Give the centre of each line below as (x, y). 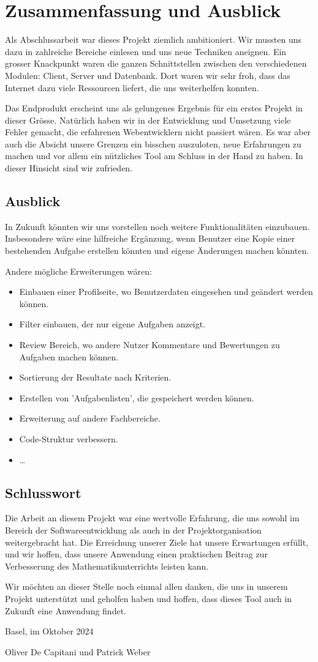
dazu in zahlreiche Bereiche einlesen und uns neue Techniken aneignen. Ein (146, 51)
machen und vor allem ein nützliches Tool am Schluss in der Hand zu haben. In (154, 156)
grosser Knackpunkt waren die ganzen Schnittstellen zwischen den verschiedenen (156, 63)
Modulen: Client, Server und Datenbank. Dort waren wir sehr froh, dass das (148, 75)
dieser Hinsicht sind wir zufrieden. (69, 168)
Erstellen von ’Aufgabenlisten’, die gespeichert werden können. (137, 397)
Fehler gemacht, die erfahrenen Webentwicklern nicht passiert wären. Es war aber (158, 132)
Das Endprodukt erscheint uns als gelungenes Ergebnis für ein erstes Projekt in (154, 108)
